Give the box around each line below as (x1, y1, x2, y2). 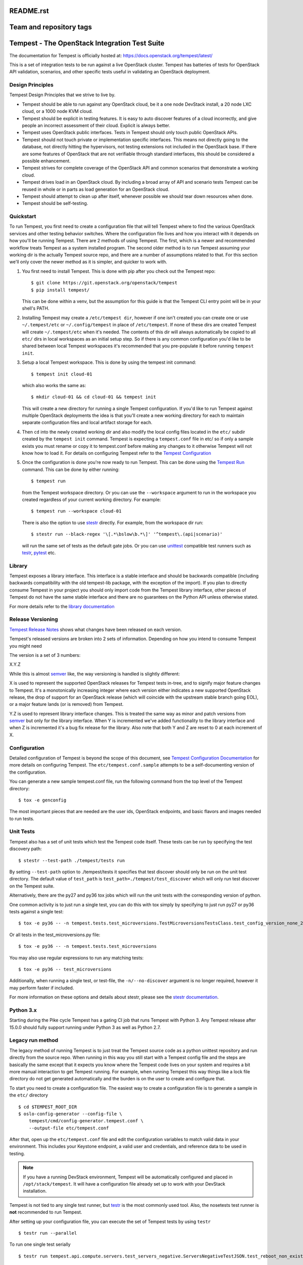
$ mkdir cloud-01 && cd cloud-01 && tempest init (31, 394, 157, 400)
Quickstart (9, 213, 36, 220)
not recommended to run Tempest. (9, 1209, 82, 1215)
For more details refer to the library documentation (9, 603, 115, 609)
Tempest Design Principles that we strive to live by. (9, 92, 116, 98)
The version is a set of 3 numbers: (9, 652, 81, 658)
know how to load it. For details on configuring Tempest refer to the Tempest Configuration (22, 450, 212, 456)
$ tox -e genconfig (18, 797, 67, 803)
